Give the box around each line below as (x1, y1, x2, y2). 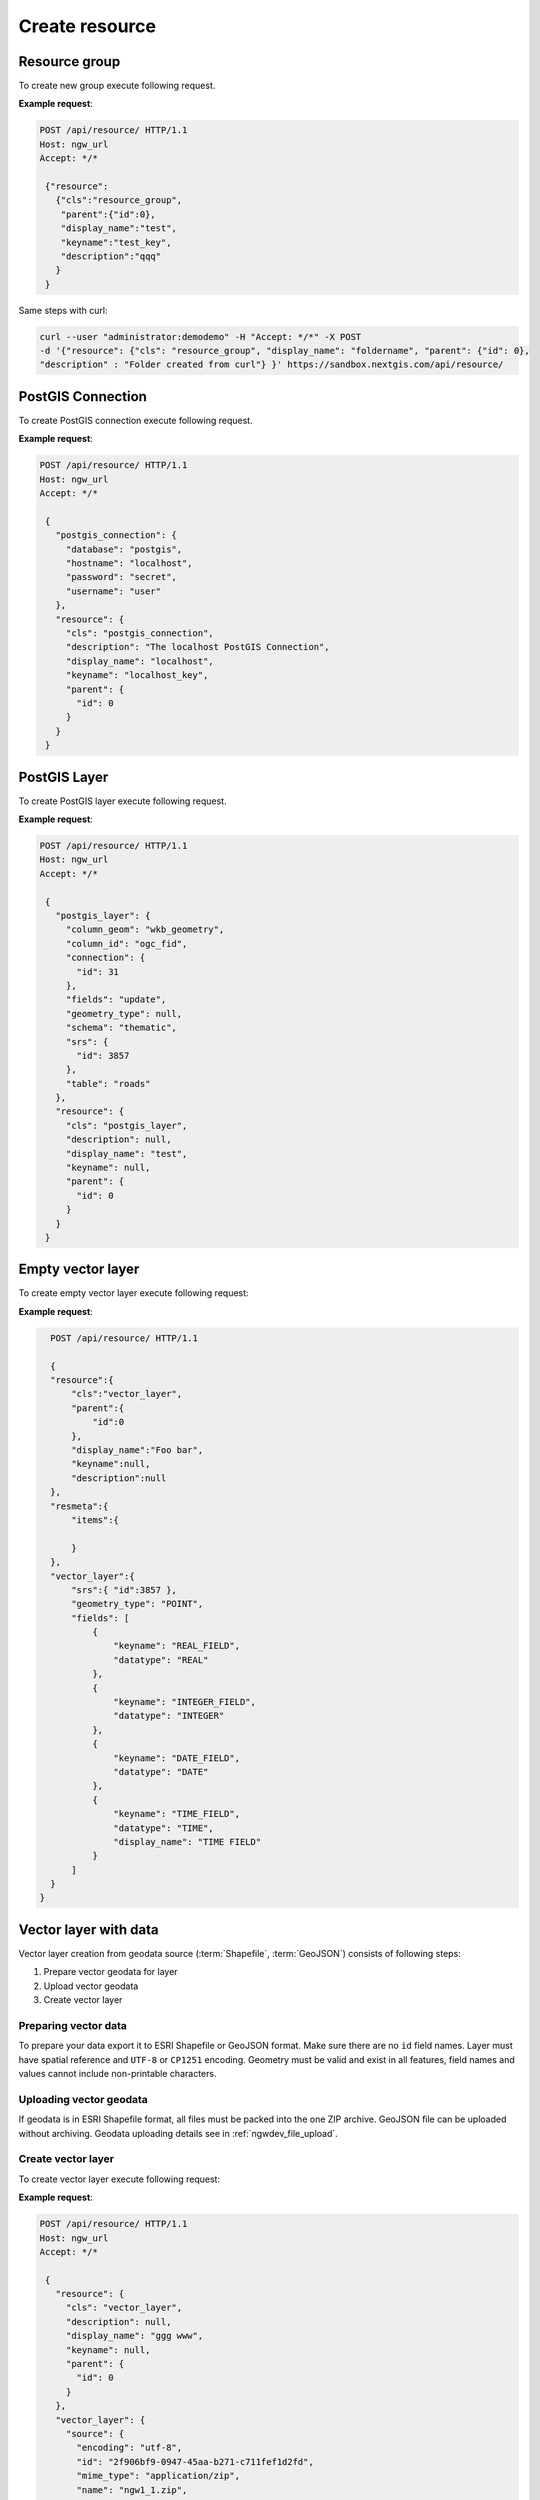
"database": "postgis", (65, 543, 183, 555)
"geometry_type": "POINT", (71, 1598, 204, 1610)
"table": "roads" (65, 1078, 151, 1089)
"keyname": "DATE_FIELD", (113, 1752, 240, 1764)
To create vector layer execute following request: (18, 2173, 220, 2185)
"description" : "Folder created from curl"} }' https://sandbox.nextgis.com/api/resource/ (39, 359, 504, 370)
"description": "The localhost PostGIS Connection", (65, 641, 330, 653)
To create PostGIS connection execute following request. (18, 414, 254, 426)
